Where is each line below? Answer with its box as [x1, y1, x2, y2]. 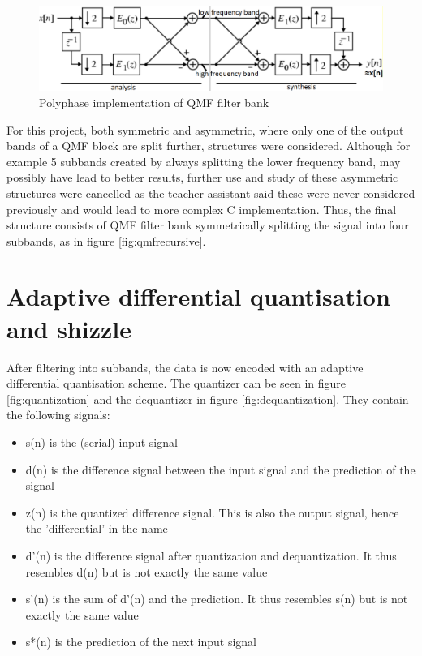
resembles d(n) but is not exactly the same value [25, 563, 268, 580]
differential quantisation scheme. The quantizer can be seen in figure [6, 375, 346, 392]
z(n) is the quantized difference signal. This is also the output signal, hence [25, 504, 399, 521]
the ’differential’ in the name [25, 520, 168, 537]
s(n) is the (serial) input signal [25, 433, 178, 450]
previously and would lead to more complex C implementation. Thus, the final [6, 200, 397, 217]
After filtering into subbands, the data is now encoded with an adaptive [6, 358, 364, 375]
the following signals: [6, 406, 110, 423]
